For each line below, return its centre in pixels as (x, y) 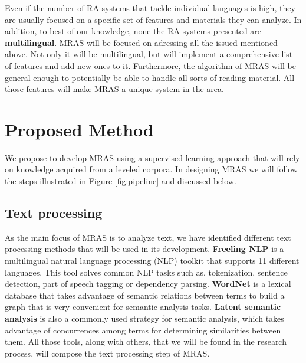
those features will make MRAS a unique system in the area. (114, 89)
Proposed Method (79, 129)
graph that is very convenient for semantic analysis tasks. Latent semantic (143, 307)
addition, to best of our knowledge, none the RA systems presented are (133, 31)
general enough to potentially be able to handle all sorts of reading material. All (150, 77)
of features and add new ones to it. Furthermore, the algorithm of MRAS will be (150, 65)
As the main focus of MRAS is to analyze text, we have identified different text (148, 237)
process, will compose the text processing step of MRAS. (107, 353)
